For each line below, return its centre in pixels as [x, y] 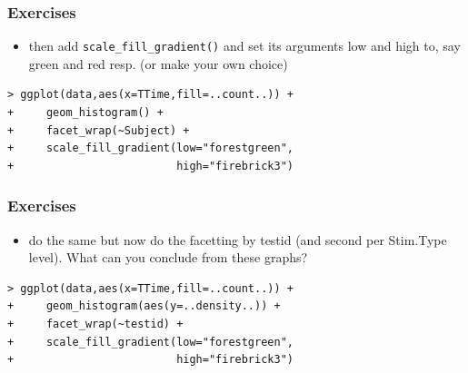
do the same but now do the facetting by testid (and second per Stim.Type [238, 239]
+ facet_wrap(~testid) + [95, 324]
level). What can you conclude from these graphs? [168, 257]
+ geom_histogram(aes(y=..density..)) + [144, 306]
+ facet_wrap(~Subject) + [99, 130]
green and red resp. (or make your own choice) [158, 63]
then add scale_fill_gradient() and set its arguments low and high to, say [244, 46]
